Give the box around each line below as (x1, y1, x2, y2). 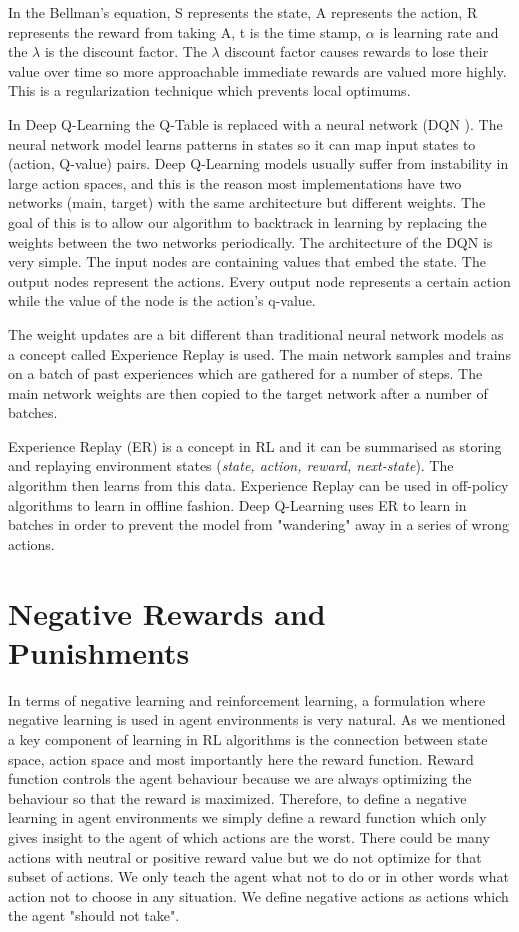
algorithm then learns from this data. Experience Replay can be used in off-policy (8, 475, 509, 496)
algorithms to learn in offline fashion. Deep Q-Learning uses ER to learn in (8, 494, 467, 515)
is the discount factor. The (44, 41, 207, 62)
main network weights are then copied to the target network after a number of (8, 382, 488, 403)
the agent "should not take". (8, 905, 180, 926)
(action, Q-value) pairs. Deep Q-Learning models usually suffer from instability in (8, 153, 509, 174)
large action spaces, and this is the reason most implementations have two (8, 172, 462, 193)
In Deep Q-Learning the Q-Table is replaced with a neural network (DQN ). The (8, 113, 503, 134)
